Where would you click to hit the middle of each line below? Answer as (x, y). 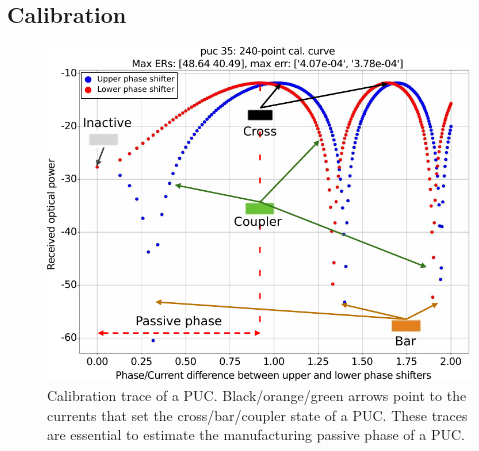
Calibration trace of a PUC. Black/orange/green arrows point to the (257, 395)
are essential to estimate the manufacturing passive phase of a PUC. (256, 434)
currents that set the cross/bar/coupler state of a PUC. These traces (257, 414)
